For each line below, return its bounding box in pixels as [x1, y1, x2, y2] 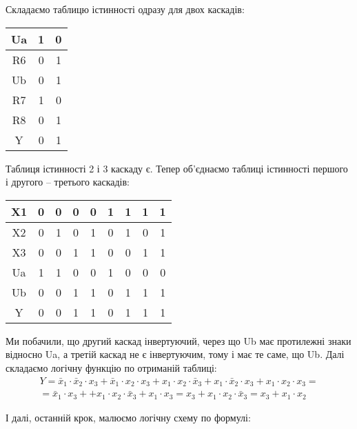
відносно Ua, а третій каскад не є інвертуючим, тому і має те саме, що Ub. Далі [6, 347, 345, 361]
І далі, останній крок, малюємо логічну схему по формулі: [6, 410, 251, 424]
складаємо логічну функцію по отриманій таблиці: [6, 360, 217, 375]
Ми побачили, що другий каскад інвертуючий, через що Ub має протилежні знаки [6, 333, 351, 348]
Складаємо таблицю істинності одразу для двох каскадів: [6, 2, 245, 16]
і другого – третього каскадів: [6, 174, 130, 189]
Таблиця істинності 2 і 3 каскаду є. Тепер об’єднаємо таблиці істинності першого [6, 161, 348, 175]
